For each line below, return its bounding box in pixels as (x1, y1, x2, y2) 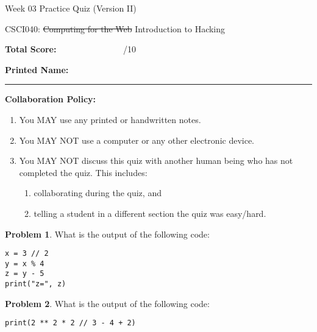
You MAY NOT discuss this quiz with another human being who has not (19, 154, 293, 167)
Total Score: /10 (5, 43, 137, 55)
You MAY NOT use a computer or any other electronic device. (19, 133, 255, 146)
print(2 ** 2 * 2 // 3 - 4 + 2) (5, 319, 136, 328)
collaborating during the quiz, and (34, 186, 162, 199)
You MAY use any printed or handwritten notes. (19, 113, 201, 125)
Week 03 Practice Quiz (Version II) (5, 2, 137, 14)
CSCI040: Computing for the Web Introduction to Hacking (5, 22, 226, 35)
